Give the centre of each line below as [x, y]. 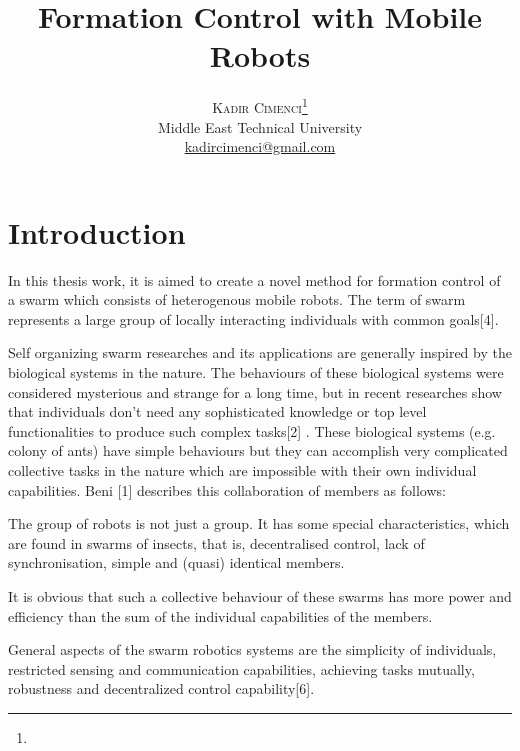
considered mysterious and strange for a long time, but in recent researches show [255, 391]
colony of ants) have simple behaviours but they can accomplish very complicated [258, 450]
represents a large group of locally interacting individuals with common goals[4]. [253, 318]
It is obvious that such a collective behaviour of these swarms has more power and [260, 596]
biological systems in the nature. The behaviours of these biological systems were [256, 372]
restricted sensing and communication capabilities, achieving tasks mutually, [241, 668]
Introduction [97, 231]
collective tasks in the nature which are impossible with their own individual [242, 470]
